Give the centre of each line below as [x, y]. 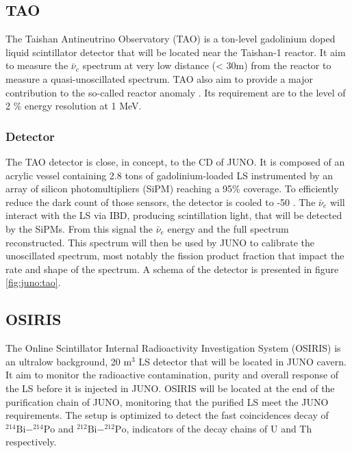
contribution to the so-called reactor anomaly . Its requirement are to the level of [176, 92]
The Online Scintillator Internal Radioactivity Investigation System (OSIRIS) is [173, 348]
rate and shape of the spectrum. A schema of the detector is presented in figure [172, 269]
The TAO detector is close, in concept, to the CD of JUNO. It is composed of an [175, 161]
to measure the [37, 65]
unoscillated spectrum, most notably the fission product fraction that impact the [175, 256]
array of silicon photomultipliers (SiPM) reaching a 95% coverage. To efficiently [172, 189]
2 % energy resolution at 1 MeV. [74, 106]
